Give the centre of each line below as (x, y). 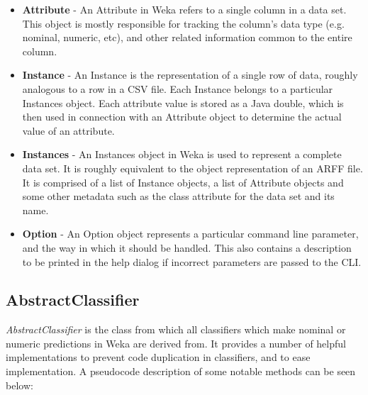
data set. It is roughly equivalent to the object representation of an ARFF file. (193, 168)
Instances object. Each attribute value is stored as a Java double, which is (183, 102)
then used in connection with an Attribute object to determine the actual (182, 117)
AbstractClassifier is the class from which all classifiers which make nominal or (176, 329)
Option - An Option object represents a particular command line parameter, (190, 234)
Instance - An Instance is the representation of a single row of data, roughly (190, 75)
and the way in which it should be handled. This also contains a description (187, 247)
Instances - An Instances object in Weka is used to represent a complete (182, 154)
